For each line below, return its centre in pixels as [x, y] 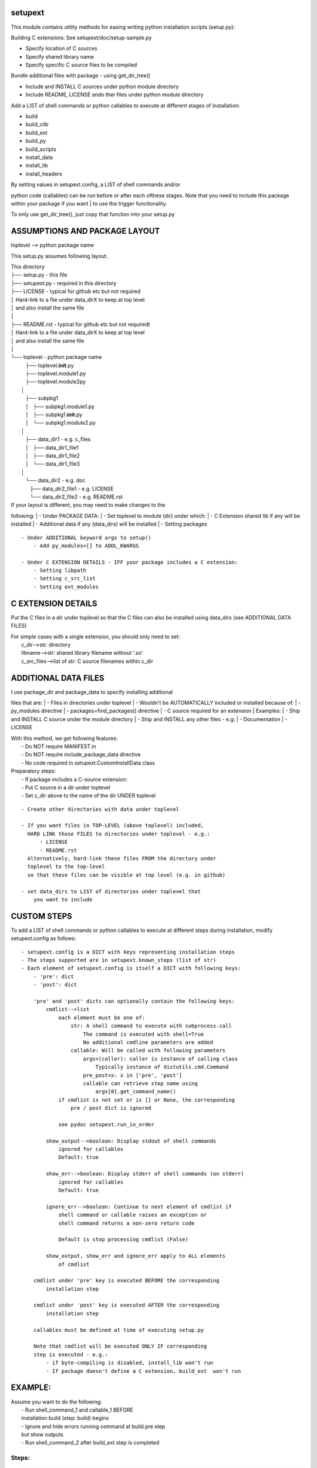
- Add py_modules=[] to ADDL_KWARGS [86, 546]
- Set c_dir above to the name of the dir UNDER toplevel [88, 796]
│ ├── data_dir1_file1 [52, 447]
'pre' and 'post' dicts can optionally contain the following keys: [134, 1001]
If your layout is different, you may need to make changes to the [88, 505]
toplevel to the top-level [66, 867]
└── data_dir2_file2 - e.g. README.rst [76, 497]
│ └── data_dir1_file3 [53, 464]
